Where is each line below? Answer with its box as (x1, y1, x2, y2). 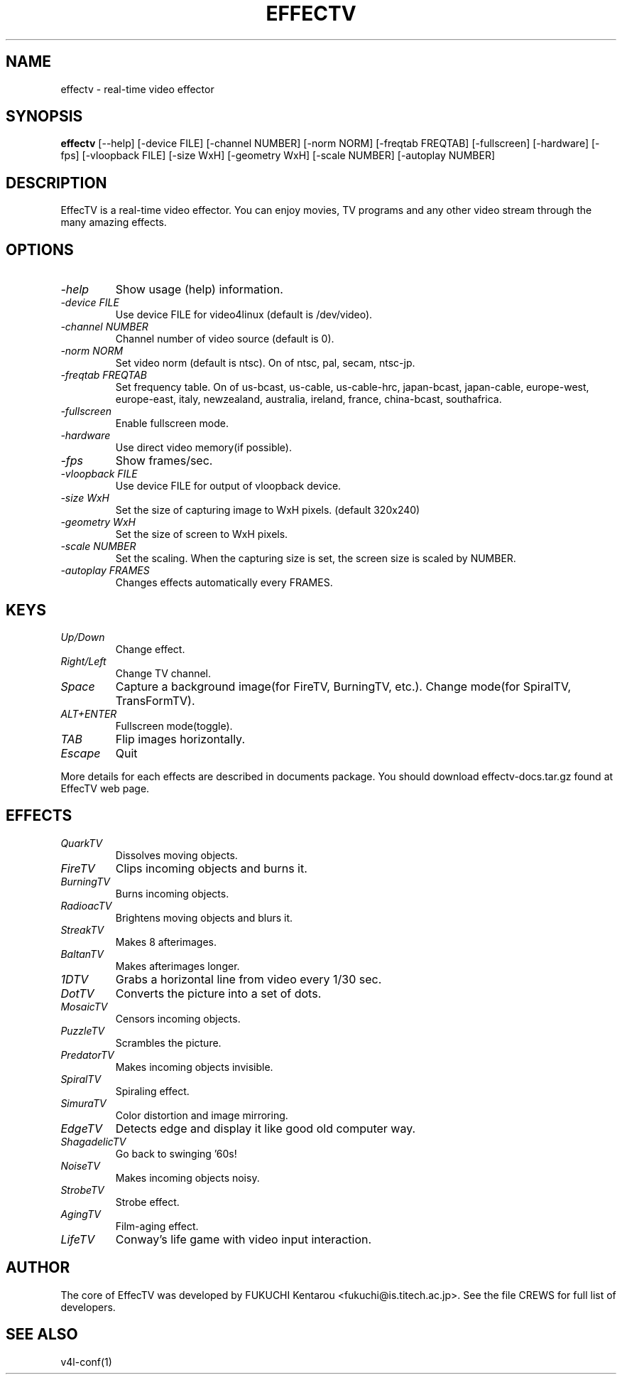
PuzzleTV (60, 1024, 105, 1037)
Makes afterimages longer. (115, 959, 240, 972)
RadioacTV (60, 899, 112, 912)
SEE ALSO (6, 1325, 78, 1344)
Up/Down (60, 630, 105, 643)
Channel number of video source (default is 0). (115, 333, 334, 345)
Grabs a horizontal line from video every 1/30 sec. (115, 971, 382, 986)
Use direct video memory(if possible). (115, 441, 293, 454)
